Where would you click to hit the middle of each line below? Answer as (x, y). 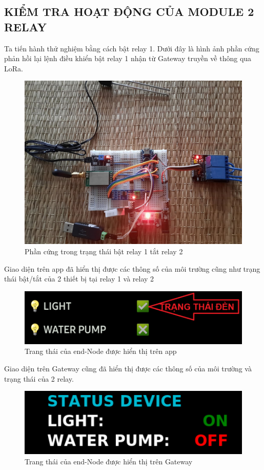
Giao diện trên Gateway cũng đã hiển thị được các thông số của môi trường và (128, 368)
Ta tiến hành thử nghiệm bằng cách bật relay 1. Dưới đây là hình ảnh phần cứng (132, 48)
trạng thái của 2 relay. (39, 378)
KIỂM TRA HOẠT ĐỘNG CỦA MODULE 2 (129, 12)
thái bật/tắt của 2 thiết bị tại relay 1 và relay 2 (79, 279)
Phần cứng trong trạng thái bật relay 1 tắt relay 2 (104, 251)
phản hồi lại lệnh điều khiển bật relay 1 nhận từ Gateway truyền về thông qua (128, 58)
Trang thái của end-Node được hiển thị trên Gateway (109, 461)
